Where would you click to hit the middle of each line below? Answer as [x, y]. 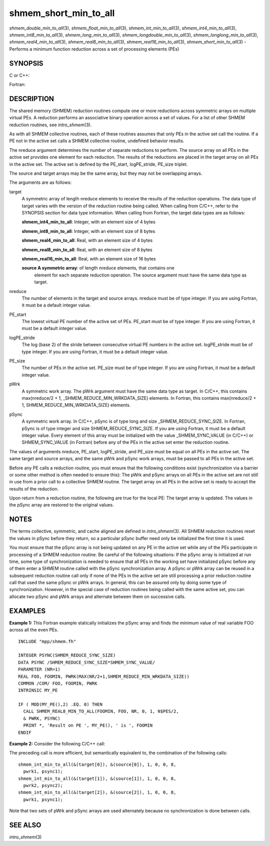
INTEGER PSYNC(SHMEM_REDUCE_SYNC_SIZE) [67, 655]
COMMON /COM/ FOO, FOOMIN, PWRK [58, 683]
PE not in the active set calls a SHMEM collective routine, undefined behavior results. [97, 141]
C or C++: [19, 75]
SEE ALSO [25, 825]
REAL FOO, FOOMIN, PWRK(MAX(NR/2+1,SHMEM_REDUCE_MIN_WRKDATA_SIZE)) [104, 676]
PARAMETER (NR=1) [39, 669]
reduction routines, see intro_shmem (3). [50, 125]
